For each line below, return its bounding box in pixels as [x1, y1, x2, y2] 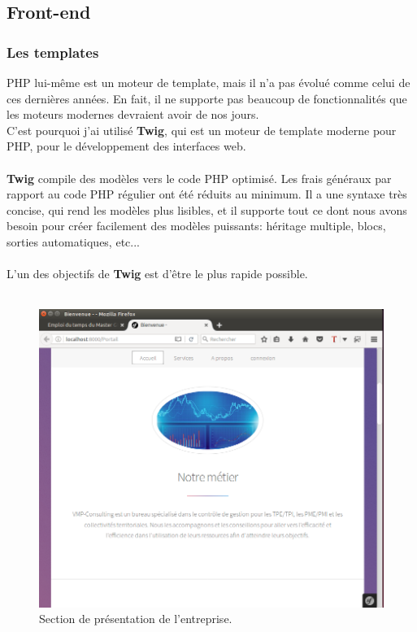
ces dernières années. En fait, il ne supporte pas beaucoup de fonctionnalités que [7, 89, 407, 107]
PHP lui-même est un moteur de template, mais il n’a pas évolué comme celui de [7, 74, 410, 90]
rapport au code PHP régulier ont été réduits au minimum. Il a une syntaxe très [7, 185, 407, 203]
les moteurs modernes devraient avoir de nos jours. [7, 106, 259, 123]
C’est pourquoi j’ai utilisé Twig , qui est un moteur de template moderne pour [7, 121, 397, 138]
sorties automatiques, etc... [7, 233, 140, 250]
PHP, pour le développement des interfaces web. [7, 137, 246, 155]
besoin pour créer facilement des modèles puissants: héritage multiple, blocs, [7, 217, 386, 234]
